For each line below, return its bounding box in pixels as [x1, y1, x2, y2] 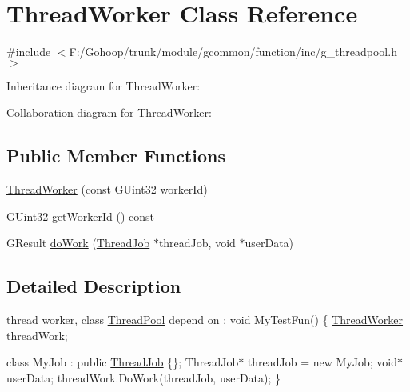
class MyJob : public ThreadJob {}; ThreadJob [6, 354, 239, 370]
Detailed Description [6, 274, 181, 298]
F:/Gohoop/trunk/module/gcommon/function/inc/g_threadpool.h [69, 43, 397, 60]
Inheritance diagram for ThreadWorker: [6, 77, 201, 94]
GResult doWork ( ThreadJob [6, 234, 150, 251]
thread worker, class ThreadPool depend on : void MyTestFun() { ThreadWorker [6, 311, 404, 328]
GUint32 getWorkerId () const [6, 207, 154, 224]
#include [6, 43, 51, 60]
